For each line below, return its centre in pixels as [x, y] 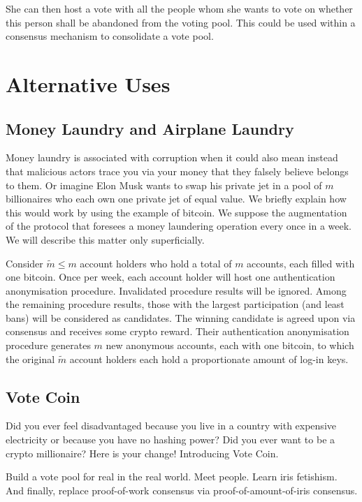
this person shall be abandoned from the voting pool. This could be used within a [181, 22]
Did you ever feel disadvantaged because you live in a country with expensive [171, 426]
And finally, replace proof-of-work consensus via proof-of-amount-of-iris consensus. [182, 490]
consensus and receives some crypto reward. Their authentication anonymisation [178, 331]
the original [30, 359]
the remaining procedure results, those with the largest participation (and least [175, 304]
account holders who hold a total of [156, 263]
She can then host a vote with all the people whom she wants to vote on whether [179, 8]
